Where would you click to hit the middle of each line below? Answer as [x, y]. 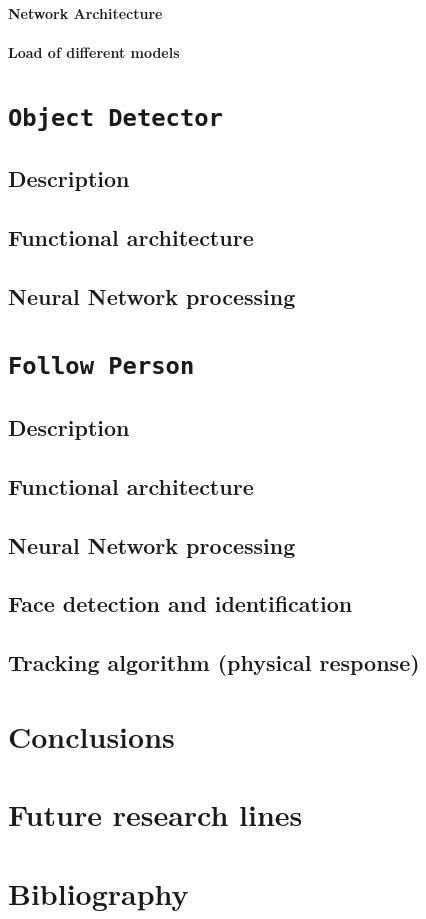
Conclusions [91, 735]
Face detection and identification [180, 603]
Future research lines [155, 814]
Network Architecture [85, 12]
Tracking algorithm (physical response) [214, 662]
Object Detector [115, 117]
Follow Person [101, 366]
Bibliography [98, 892]
